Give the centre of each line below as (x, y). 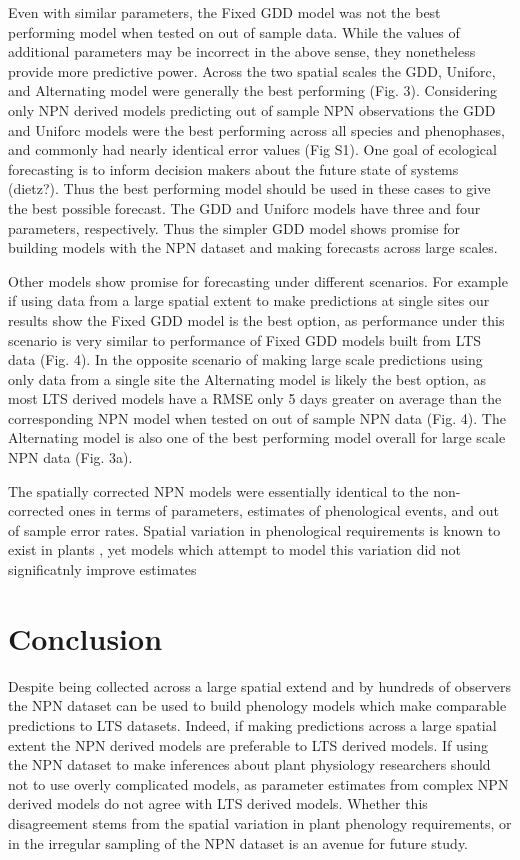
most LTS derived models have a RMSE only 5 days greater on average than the (255, 398)
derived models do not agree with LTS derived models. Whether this (218, 803)
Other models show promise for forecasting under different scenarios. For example (258, 280)
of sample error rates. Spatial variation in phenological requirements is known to (254, 529)
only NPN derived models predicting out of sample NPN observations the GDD (252, 109)
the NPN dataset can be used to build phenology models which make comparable (257, 705)
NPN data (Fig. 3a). (70, 457)
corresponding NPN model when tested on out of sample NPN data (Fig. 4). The (257, 417)
